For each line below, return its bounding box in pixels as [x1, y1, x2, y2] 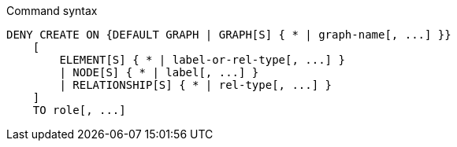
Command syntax [6, 4, 98, 17]
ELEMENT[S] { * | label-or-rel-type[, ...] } [59, 53, 345, 66]
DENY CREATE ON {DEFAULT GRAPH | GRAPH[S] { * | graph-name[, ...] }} [6, 28, 451, 41]
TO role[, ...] [32, 104, 126, 116]
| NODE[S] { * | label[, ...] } [59, 66, 259, 79]
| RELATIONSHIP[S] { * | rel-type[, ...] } [59, 79, 333, 91]
